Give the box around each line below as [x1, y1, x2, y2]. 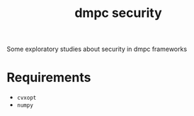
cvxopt [16, 94, 37, 102]
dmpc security [74, 5, 162, 21]
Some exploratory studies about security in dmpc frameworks [6, 45, 188, 54]
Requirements [6, 69, 91, 86]
